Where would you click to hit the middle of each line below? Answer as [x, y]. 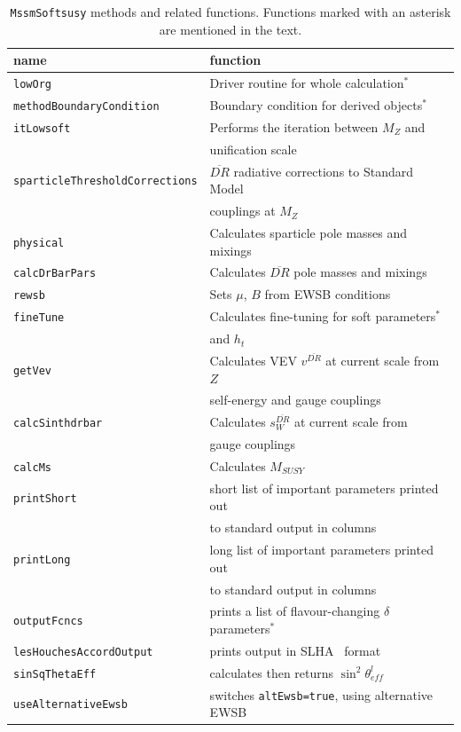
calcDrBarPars [55, 274]
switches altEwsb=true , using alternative [321, 694]
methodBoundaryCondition [86, 106]
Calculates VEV [253, 360]
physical [39, 243]
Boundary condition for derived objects [316, 105]
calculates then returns [272, 672]
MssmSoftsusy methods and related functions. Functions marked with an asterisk [230, 12]
